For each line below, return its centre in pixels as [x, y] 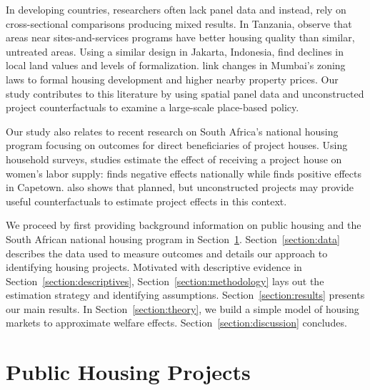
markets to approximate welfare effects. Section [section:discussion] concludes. [176, 323]
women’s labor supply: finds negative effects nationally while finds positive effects [184, 173]
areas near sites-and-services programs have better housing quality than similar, [180, 37]
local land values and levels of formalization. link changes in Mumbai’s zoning [176, 65]
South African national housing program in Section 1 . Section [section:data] [173, 238]
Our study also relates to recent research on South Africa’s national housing [172, 131]
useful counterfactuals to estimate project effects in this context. [146, 201]
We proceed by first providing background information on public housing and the [184, 225]
